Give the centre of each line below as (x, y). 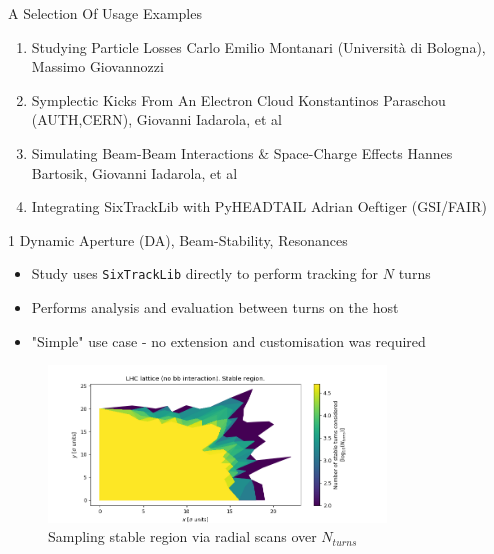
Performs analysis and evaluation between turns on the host (215, 307)
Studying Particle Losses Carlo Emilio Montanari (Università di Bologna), (258, 46)
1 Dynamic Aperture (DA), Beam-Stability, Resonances (178, 239)
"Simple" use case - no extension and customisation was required (228, 340)
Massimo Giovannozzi (97, 66)
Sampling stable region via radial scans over (182, 536)
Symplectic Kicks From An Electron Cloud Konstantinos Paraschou (238, 99)
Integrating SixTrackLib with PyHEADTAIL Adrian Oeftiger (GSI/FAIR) (259, 206)
